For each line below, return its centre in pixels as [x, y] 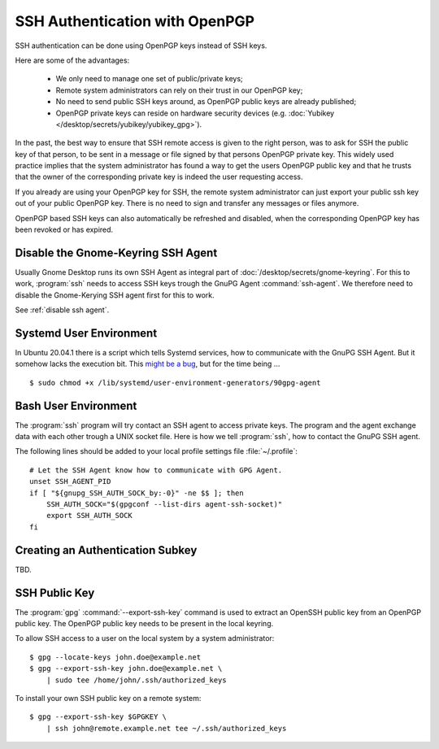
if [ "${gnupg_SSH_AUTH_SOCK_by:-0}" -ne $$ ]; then [137, 493]
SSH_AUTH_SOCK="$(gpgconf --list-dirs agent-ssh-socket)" [164, 505]
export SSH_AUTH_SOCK [89, 516]
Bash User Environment [76, 405]
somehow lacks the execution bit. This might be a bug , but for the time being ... [148, 364]
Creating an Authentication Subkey [106, 550]
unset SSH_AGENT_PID [70, 481]
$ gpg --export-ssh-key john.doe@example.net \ [126, 668]
